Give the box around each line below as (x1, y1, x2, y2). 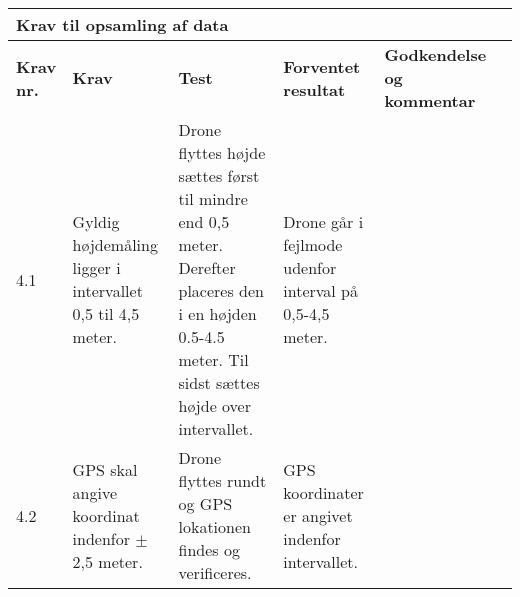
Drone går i (283, 210, 364, 233)
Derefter (178, 256, 236, 279)
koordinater (283, 480, 364, 504)
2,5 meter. (72, 549, 143, 573)
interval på (283, 279, 359, 302)
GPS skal (72, 457, 138, 481)
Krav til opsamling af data (16, 13, 229, 36)
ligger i (72, 256, 121, 279)
